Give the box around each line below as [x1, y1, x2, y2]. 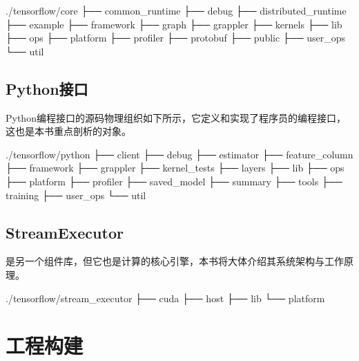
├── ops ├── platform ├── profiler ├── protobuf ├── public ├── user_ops [6, 30, 346, 45]
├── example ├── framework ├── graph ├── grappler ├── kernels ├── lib [6, 17, 342, 31]
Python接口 [6, 77, 88, 99]
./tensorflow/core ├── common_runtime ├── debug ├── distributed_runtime [6, 3, 347, 17]
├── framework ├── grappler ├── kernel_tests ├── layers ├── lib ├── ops [6, 160, 345, 175]
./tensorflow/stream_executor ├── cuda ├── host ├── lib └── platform [6, 290, 325, 305]
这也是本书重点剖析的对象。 [6, 124, 131, 138]
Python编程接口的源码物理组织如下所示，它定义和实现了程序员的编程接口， [6, 110, 346, 124]
